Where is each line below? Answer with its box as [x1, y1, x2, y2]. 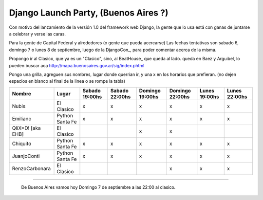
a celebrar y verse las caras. [9, 31, 66, 36]
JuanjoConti [12, 152, 40, 159]
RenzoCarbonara [12, 165, 51, 172]
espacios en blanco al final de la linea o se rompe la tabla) [9, 78, 126, 84]
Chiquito [12, 140, 32, 147]
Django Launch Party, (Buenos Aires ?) [9, 7, 169, 18]
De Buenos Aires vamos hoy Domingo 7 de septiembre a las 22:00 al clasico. [21, 184, 176, 190]
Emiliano [12, 115, 32, 122]
